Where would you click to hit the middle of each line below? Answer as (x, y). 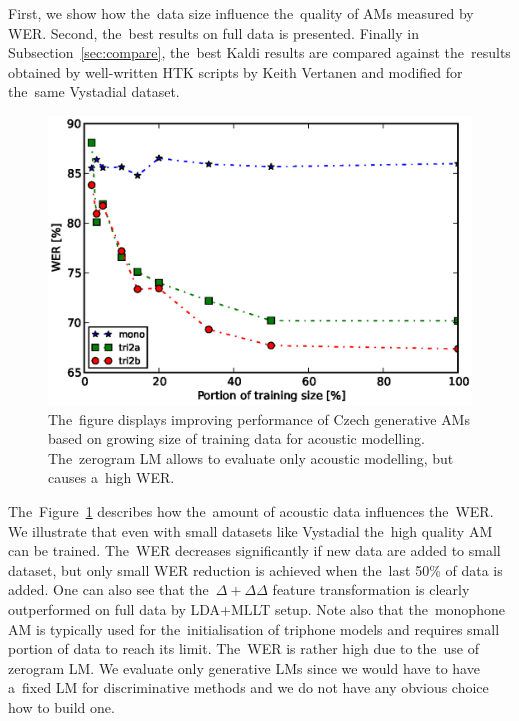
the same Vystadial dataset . (94, 91)
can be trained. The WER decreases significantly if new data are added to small (254, 550)
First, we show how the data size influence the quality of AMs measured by (241, 13)
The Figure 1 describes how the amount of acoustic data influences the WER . (251, 510)
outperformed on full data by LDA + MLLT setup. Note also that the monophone (256, 608)
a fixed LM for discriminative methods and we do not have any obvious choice (248, 687)
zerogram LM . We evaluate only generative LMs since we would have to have (244, 667)
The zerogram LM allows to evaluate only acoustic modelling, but (251, 457)
